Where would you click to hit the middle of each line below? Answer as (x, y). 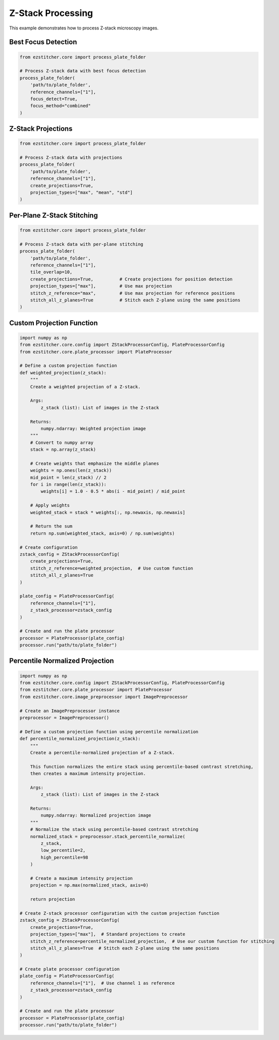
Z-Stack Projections (41, 129)
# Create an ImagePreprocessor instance (70, 711)
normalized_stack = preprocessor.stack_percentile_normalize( (108, 836)
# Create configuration (49, 547)
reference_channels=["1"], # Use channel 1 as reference (102, 983)
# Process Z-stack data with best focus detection (83, 71)
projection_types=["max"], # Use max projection (101, 286)
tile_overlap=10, (51, 272)
